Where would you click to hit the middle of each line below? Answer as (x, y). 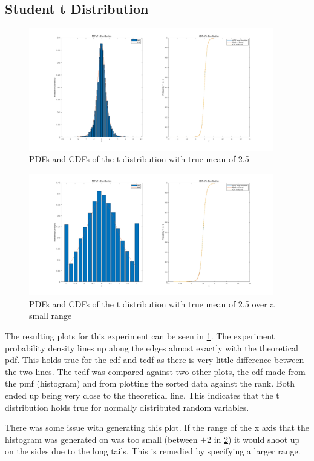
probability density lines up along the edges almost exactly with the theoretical (152, 348)
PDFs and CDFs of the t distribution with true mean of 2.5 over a (152, 303)
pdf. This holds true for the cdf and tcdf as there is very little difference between (155, 360)
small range (51, 316)
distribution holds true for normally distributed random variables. (127, 407)
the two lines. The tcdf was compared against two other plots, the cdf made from (155, 371)
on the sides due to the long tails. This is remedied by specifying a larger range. (153, 451)
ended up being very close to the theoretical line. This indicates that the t (142, 395)
